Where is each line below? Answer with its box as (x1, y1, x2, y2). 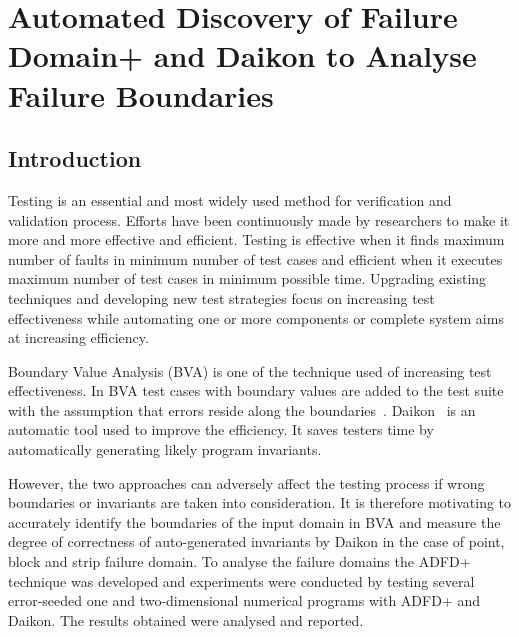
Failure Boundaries (8, 74, 274, 115)
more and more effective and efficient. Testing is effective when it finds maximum (8, 229, 505, 250)
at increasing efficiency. (8, 327, 149, 348)
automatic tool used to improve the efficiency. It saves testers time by (8, 419, 434, 440)
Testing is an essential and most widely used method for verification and (8, 189, 452, 210)
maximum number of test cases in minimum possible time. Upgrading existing (8, 268, 487, 289)
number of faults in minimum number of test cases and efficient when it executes (8, 248, 503, 269)
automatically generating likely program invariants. (8, 439, 322, 460)
